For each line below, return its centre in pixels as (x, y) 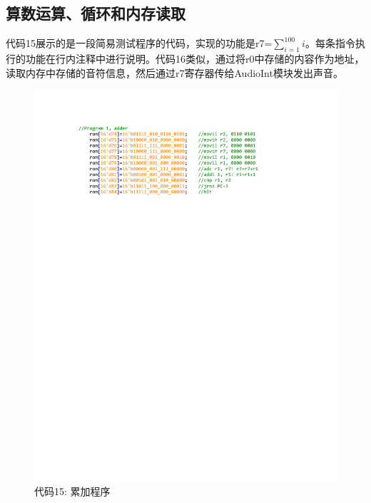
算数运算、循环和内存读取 (96, 13)
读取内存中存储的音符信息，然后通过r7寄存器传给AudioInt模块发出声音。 (174, 72)
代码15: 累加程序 (72, 491)
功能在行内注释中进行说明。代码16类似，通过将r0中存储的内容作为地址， (195, 58)
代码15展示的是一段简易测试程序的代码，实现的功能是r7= (139, 43)
